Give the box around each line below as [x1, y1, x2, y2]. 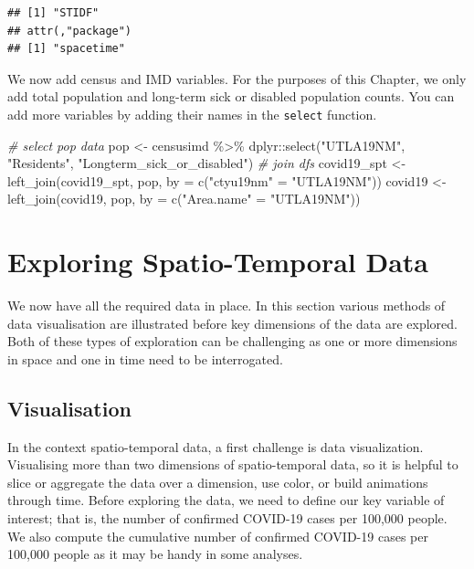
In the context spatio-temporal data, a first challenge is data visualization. [7, 437, 424, 456]
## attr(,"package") [7, 24, 132, 37]
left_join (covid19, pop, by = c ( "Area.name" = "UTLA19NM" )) [7, 189, 361, 208]
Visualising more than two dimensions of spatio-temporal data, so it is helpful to [7, 455, 458, 474]
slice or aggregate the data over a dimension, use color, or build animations [7, 472, 428, 491]
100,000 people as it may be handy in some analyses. [7, 544, 303, 564]
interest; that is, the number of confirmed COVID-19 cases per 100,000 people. [7, 509, 448, 528]
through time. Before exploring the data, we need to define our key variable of [7, 490, 445, 510]
